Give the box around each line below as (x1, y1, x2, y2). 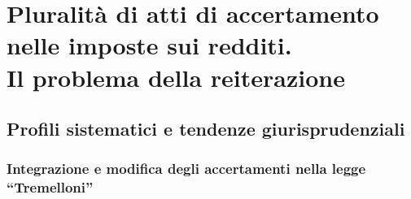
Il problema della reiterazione (7, 60, 345, 93)
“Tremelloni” (7, 177, 94, 197)
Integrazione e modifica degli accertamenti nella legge (7, 158, 366, 179)
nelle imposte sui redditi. (7, 28, 292, 62)
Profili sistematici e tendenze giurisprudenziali (7, 116, 405, 141)
